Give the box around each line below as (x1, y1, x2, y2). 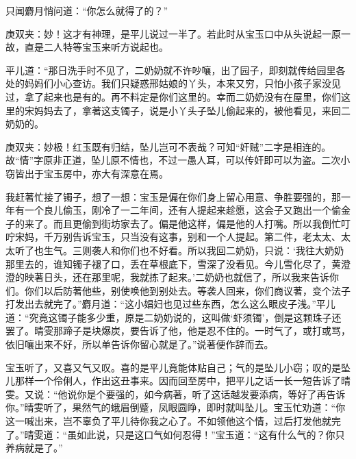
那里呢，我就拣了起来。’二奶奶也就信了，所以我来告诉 (91, 270, 329, 284)
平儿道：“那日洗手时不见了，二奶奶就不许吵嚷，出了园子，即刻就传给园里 (5, 62, 336, 77)
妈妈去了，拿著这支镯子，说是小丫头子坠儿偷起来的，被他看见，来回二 (34, 103, 351, 117)
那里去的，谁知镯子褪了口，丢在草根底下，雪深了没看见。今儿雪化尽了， (5, 256, 331, 271)
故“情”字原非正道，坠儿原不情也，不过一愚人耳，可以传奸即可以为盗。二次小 (5, 153, 351, 167)
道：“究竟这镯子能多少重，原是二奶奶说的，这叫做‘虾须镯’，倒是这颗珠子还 (5, 310, 342, 324)
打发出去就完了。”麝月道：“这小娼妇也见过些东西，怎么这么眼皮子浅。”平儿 (5, 297, 335, 311)
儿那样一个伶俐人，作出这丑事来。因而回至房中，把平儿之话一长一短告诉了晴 (5, 373, 351, 388)
